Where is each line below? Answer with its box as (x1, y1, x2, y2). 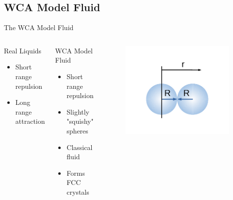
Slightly (67, 106, 90, 117)
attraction (15, 116, 45, 126)
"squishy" (67, 116, 94, 126)
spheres (67, 125, 88, 135)
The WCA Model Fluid (4, 22, 74, 33)
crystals (67, 186, 89, 197)
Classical (67, 142, 93, 152)
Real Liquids (4, 45, 42, 55)
